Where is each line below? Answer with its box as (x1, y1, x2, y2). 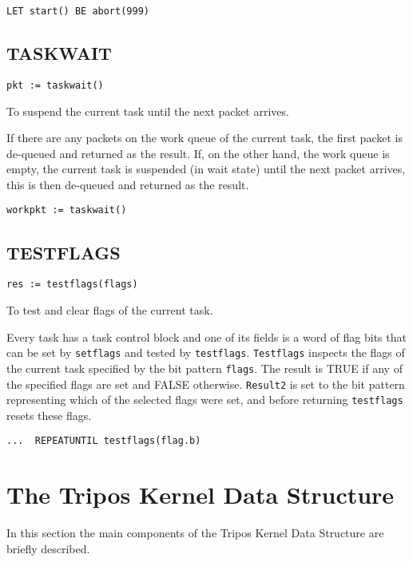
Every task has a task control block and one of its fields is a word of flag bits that (6, 328, 407, 345)
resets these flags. (6, 406, 92, 423)
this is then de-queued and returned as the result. (6, 176, 249, 192)
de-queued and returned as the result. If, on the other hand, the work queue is (6, 144, 390, 161)
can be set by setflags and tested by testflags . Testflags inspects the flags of (6, 344, 405, 361)
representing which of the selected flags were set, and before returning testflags (6, 391, 403, 408)
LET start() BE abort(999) (6, 6, 149, 17)
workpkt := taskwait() (6, 204, 127, 216)
